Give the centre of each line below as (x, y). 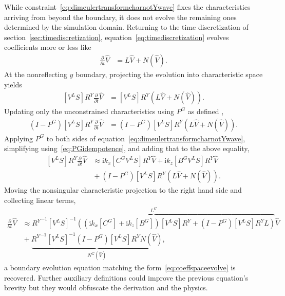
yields (13, 84)
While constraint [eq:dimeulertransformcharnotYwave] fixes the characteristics (127, 7)
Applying (19, 138)
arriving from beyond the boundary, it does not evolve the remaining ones (120, 17)
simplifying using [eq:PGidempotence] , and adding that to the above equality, (127, 148)
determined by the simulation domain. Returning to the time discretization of (126, 27)
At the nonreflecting (36, 74)
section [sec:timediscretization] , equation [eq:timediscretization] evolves (117, 37)
